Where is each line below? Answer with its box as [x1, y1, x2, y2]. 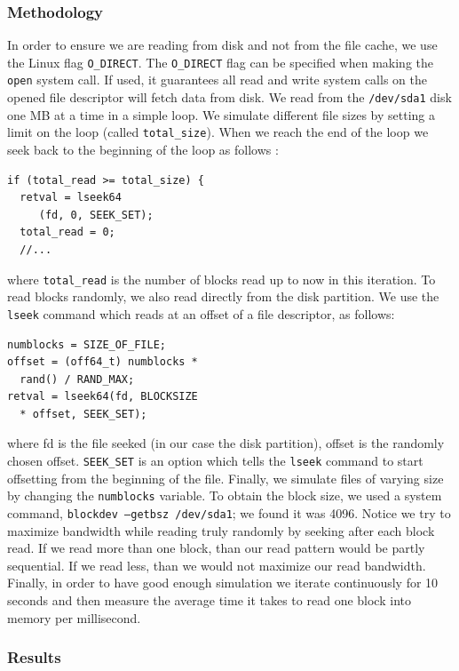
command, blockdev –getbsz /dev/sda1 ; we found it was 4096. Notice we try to [7, 503, 451, 522]
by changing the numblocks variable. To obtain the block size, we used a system [7, 486, 442, 505]
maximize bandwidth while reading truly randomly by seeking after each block [7, 521, 435, 539]
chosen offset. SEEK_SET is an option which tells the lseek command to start [7, 451, 423, 470]
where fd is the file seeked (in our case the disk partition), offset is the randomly [7, 434, 445, 452]
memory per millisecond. [7, 608, 141, 627]
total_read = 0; [20, 226, 115, 239]
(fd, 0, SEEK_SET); [38, 208, 154, 221]
